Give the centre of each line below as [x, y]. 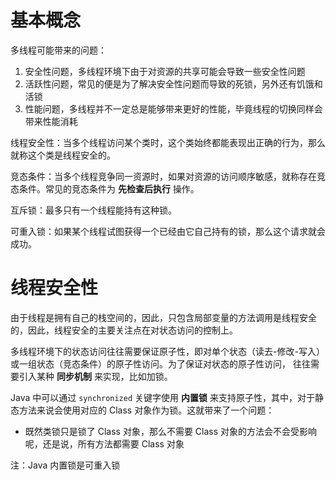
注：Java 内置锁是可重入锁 [65, 465]
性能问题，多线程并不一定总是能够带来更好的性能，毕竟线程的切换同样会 [173, 108]
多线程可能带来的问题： [58, 50]
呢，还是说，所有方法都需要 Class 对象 [104, 443]
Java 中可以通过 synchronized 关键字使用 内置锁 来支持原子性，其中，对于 [162, 397]
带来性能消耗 [51, 121]
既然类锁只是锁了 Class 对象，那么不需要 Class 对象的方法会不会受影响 [171, 431]
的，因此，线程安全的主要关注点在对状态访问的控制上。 [124, 330]
